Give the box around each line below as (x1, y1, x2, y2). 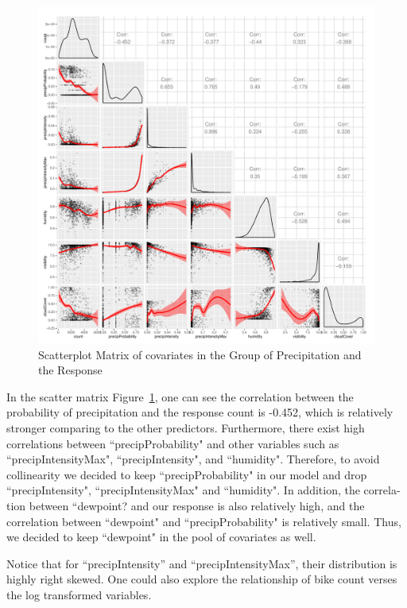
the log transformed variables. (6, 586, 152, 602)
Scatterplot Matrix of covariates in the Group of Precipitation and (38, 346, 362, 362)
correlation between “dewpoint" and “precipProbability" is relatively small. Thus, (6, 513, 401, 529)
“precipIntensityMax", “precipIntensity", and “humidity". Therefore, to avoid (6, 451, 380, 467)
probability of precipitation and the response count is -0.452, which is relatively (6, 404, 393, 420)
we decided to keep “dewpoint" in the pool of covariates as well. (6, 529, 316, 545)
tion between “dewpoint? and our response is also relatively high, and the (6, 497, 365, 513)
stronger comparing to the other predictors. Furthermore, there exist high (6, 419, 365, 436)
